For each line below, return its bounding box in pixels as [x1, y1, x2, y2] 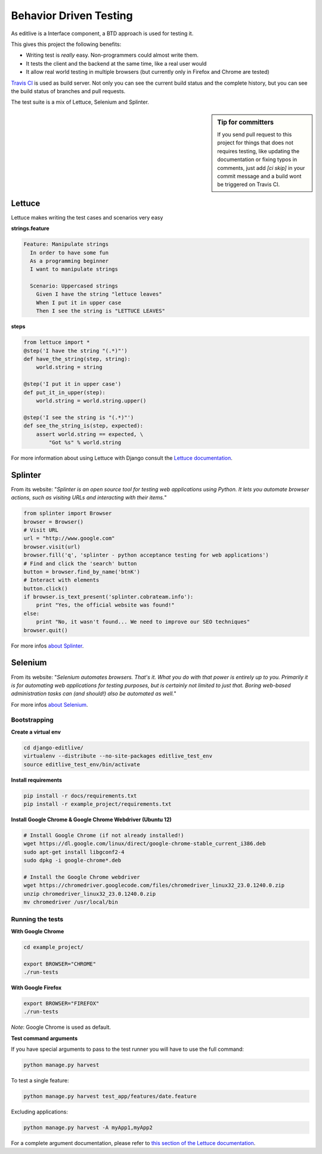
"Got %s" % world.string [48, 439, 122, 445]
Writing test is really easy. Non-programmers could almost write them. [26, 51, 199, 59]
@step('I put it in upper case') [23, 380, 122, 388]
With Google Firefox [11, 984, 62, 991]
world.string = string [36, 364, 103, 371]
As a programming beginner [30, 257, 109, 264]
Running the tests [11, 915, 64, 924]
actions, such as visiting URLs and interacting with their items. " [11, 494, 167, 501]
